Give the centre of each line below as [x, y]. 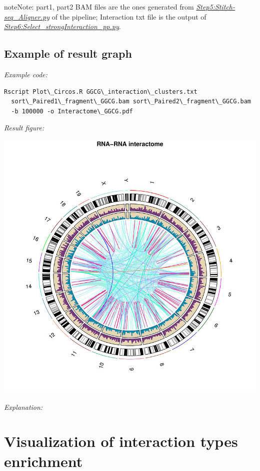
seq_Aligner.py [27, 16]
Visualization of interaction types [121, 441]
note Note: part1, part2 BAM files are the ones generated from [99, 7]
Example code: [26, 74]
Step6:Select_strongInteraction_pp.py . [62, 26]
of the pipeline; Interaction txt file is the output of [129, 16]
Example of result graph [68, 53]
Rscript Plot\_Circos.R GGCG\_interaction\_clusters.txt [101, 92]
